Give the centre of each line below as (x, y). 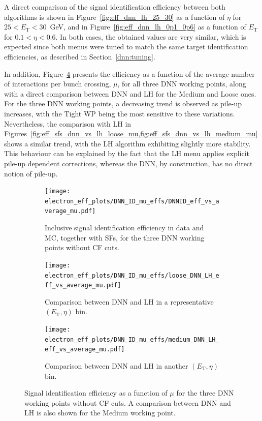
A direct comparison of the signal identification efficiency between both (115, 7)
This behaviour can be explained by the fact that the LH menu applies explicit (127, 153)
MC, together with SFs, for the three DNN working (125, 237)
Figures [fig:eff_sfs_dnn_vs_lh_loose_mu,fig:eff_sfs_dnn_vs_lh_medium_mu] (131, 133)
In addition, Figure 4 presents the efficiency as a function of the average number (129, 73)
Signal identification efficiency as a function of (96, 393)
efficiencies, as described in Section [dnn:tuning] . (80, 56)
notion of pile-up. (31, 173)
